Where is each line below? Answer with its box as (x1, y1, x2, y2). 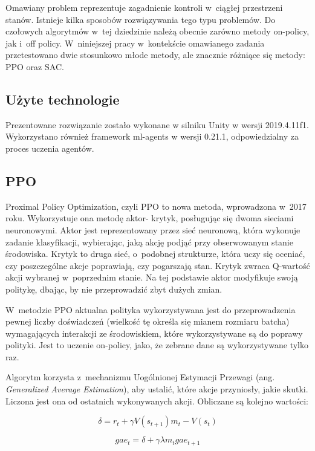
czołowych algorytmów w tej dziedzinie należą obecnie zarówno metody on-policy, (5, 25, 310, 37)
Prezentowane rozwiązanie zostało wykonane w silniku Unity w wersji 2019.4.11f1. (5, 118, 309, 131)
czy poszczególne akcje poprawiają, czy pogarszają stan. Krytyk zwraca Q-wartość (5, 259, 310, 271)
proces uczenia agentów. (5, 141, 94, 154)
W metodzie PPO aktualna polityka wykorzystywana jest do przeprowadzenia (5, 303, 296, 316)
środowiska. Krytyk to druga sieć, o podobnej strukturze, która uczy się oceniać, (5, 247, 305, 260)
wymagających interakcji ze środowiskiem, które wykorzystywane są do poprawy (5, 326, 303, 339)
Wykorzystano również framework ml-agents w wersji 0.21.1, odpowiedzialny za (5, 130, 299, 143)
